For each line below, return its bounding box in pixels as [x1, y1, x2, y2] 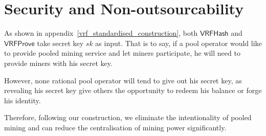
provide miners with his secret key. [4, 57, 113, 68]
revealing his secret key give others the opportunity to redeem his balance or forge [4, 85, 262, 96]
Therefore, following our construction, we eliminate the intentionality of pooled [4, 112, 252, 123]
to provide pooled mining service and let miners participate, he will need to [4, 48, 240, 58]
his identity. [4, 95, 41, 105]
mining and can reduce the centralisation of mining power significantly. [4, 122, 227, 132]
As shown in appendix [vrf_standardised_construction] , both [4, 28, 198, 38]
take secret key [37, 37, 84, 48]
